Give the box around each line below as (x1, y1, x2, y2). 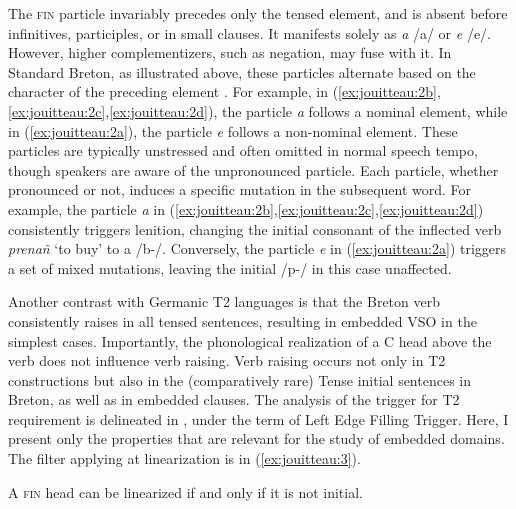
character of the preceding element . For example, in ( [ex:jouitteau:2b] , (8, 81, 441, 102)
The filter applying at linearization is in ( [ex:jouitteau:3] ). (8, 448, 361, 469)
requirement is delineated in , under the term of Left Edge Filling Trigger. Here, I (8, 408, 509, 429)
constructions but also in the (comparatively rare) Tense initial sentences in (8, 369, 471, 390)
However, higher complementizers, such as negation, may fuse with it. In (8, 42, 452, 63)
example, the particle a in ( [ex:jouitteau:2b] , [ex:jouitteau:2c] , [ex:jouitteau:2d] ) (8, 198, 484, 219)
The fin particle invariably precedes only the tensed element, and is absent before (8, 3, 508, 23)
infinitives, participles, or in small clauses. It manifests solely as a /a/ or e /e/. (8, 22, 492, 43)
